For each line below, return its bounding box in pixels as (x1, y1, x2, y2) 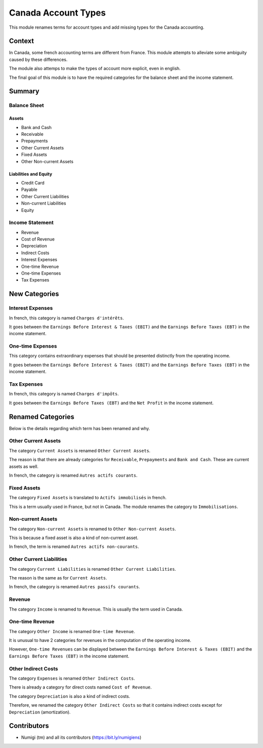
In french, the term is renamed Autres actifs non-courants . (9, 543, 139, 550)
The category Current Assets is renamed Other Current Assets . (9, 448, 150, 453)
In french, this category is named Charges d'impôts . (9, 391, 119, 397)
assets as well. (9, 463, 38, 469)
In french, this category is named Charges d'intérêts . (9, 315, 124, 321)
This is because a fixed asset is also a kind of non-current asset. (9, 535, 139, 541)
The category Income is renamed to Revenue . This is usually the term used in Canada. (9, 606, 183, 612)
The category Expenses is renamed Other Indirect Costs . (9, 675, 135, 681)
